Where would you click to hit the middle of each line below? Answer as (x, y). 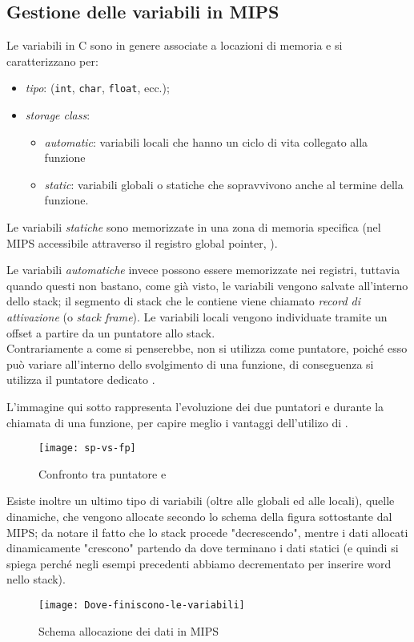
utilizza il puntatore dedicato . (81, 380)
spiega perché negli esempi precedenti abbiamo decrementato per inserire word (199, 563)
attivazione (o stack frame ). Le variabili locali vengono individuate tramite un (197, 316)
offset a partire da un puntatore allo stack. (111, 332)
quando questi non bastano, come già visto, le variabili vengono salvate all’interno (207, 285)
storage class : (58, 115)
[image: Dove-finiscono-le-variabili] (142, 605)
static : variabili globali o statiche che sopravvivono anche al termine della (224, 184)
